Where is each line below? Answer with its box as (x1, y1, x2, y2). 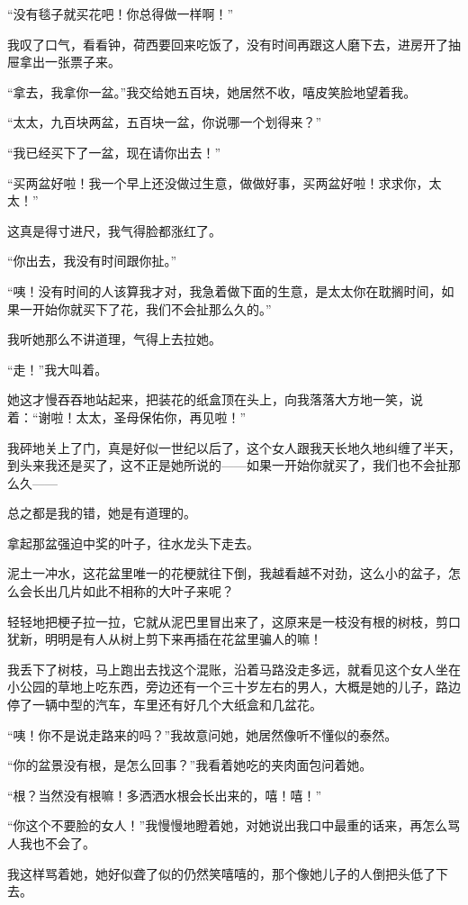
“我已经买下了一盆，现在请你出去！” (7, 142, 221, 161)
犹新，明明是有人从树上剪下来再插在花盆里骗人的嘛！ (7, 629, 322, 648)
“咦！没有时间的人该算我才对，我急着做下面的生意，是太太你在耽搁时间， (7, 281, 442, 300)
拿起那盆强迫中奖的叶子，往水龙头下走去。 (7, 533, 259, 552)
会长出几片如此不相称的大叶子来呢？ (19, 582, 234, 601)
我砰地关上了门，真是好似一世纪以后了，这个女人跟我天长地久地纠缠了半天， (7, 438, 461, 457)
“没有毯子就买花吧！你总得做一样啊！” (7, 5, 234, 23)
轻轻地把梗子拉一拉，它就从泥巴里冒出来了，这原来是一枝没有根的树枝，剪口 (7, 611, 461, 630)
